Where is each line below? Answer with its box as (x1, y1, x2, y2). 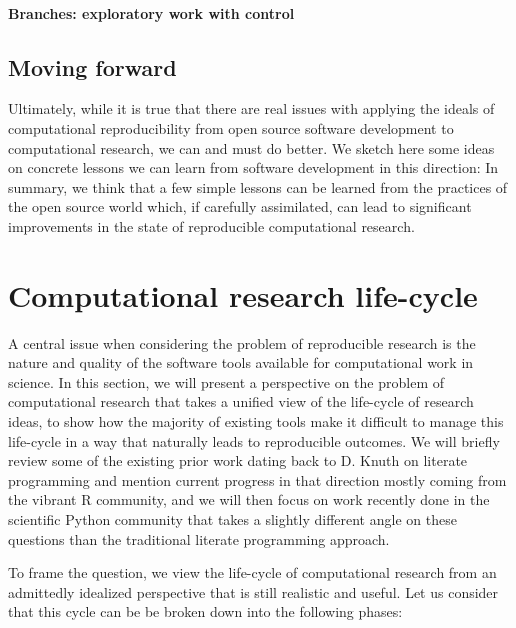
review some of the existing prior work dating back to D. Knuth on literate (8, 450, 468, 471)
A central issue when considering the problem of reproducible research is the (8, 332, 476, 353)
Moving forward (8, 51, 177, 82)
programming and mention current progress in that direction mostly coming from (8, 469, 507, 490)
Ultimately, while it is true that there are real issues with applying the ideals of (8, 98, 495, 119)
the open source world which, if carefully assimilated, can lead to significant (8, 196, 472, 217)
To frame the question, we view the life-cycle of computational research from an (8, 562, 497, 583)
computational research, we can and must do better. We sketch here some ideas (8, 137, 495, 158)
